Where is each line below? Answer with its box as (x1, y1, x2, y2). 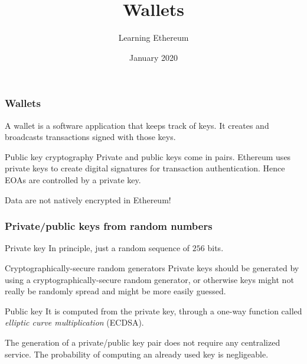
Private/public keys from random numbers (5, 219, 213, 233)
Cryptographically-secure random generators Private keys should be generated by (5, 261, 299, 274)
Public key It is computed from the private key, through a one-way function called (5, 304, 302, 317)
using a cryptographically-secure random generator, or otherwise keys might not (5, 273, 294, 285)
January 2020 (129, 51, 178, 63)
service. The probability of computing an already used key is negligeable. (5, 347, 269, 360)
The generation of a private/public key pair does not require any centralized (5, 336, 280, 348)
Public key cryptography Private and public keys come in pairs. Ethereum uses (5, 150, 291, 162)
